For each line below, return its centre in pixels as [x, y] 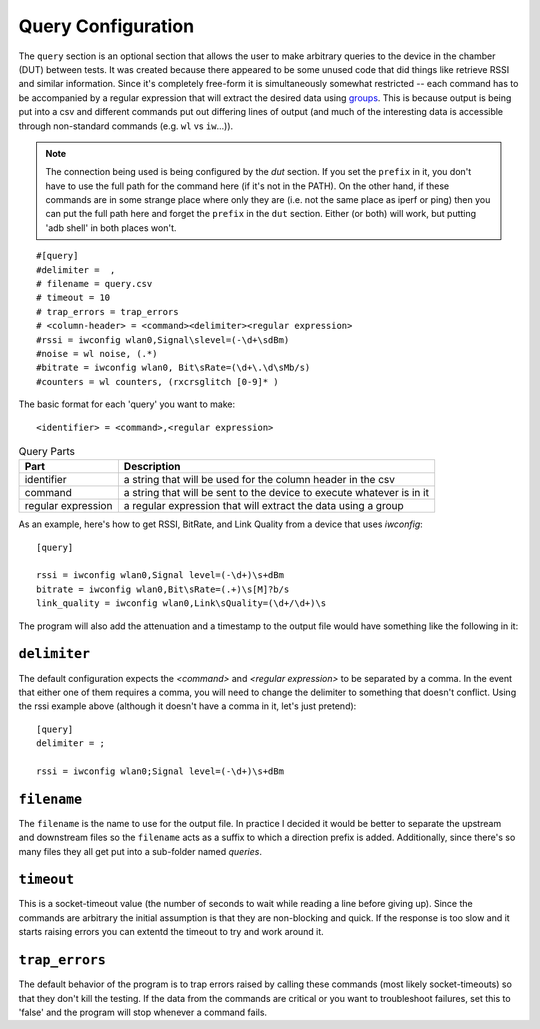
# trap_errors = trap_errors [107, 311]
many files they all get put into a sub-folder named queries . [140, 851]
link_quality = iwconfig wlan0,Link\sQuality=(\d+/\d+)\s [181, 603]
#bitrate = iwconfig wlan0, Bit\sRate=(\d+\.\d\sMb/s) [173, 368]
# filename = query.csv [94, 284]
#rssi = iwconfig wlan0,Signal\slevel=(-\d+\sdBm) [163, 339]
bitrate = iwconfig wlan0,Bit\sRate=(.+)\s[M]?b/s [163, 589]
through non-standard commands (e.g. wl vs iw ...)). [126, 126]
